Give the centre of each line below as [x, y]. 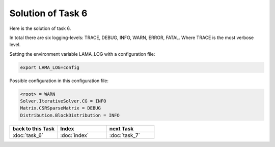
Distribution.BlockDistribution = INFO [70, 115]
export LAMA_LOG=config [50, 67]
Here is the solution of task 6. [40, 28]
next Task [121, 128]
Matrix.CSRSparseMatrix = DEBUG [61, 108]
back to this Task [34, 128]
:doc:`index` [75, 135]
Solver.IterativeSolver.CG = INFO [63, 101]
